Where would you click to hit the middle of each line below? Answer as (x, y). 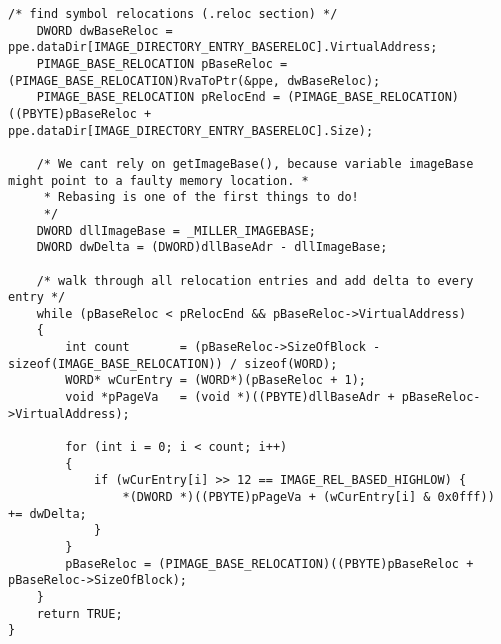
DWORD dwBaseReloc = (104, 30)
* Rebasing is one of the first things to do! (201, 197)
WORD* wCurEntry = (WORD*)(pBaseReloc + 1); (215, 380)
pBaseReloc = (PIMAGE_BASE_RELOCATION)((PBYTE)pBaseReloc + (269, 563)
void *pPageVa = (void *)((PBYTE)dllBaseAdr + (230, 397)
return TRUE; (79, 613)
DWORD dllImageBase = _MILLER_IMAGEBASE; (176, 230)
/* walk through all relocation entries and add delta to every (255, 280)
